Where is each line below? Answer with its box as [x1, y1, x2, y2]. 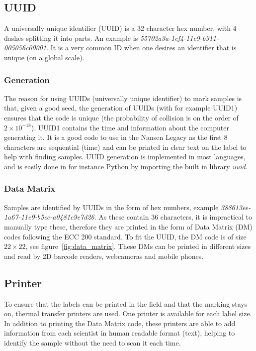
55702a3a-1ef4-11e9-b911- [140, 32, 219, 43]
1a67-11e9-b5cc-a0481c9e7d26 [4, 212, 94, 222]
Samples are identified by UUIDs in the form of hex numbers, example [4, 202, 219, 212]
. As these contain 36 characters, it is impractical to [94, 212, 253, 222]
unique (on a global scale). [4, 52, 85, 62]
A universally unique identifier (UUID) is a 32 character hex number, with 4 [4, 23, 237, 33]
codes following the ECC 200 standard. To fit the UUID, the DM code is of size [4, 231, 247, 241]
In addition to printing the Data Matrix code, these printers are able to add [4, 318, 236, 328]
